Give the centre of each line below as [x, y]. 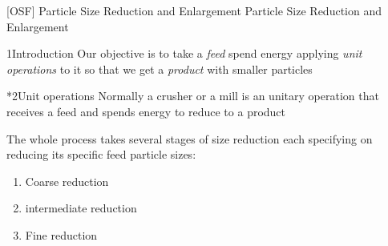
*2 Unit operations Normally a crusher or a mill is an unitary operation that [193, 96]
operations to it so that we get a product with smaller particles [160, 69]
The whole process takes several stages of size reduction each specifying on [190, 138]
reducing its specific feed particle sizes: [101, 154]
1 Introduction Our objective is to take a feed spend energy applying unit [184, 53]
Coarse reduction [67, 181]
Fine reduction [61, 234]
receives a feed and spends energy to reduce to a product [146, 111]
